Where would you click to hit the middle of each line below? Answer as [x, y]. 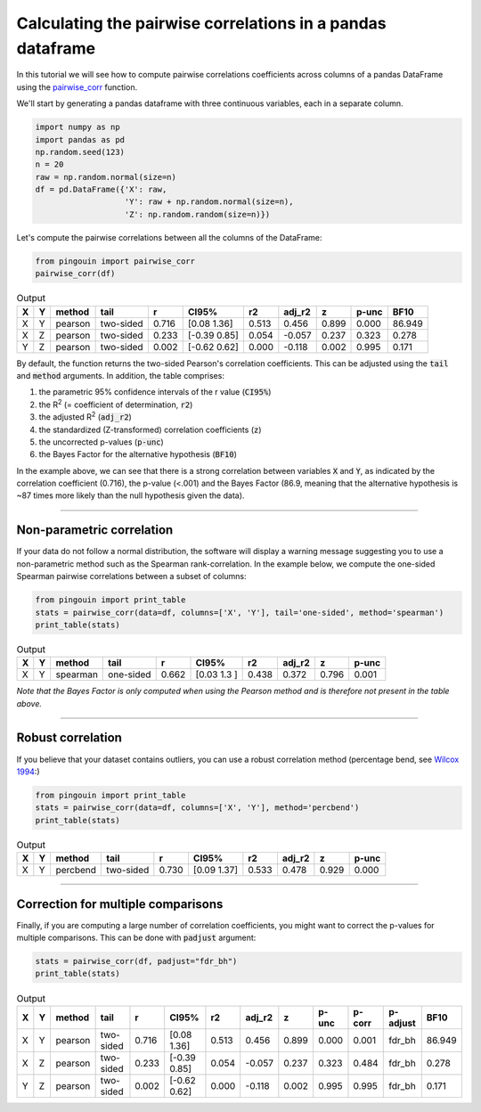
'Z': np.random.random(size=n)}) [197, 214]
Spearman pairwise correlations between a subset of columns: [131, 576]
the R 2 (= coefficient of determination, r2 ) [116, 404]
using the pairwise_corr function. [77, 87]
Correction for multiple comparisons [120, 904]
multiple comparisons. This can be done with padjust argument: [136, 937]
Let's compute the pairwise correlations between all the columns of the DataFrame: [169, 237]
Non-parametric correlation [95, 530]
